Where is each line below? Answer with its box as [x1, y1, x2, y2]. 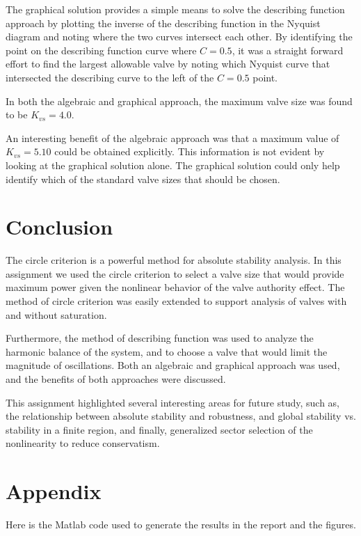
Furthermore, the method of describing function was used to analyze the [6, 331, 314, 345]
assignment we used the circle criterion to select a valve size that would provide [6, 266, 344, 281]
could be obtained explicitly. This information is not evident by [54, 144, 325, 159]
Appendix [6, 477, 102, 505]
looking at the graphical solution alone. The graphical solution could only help [6, 157, 340, 172]
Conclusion [6, 212, 113, 241]
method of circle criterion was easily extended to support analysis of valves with [6, 294, 347, 308]
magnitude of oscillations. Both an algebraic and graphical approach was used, [6, 358, 340, 372]
